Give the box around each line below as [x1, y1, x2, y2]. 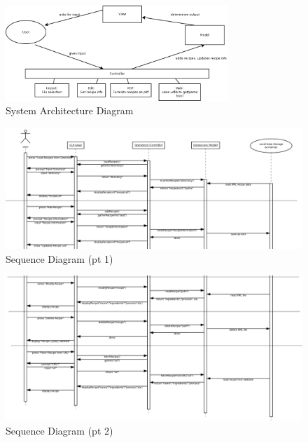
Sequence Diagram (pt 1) [6, 251, 113, 266]
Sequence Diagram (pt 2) [6, 423, 113, 437]
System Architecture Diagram [6, 103, 134, 118]
